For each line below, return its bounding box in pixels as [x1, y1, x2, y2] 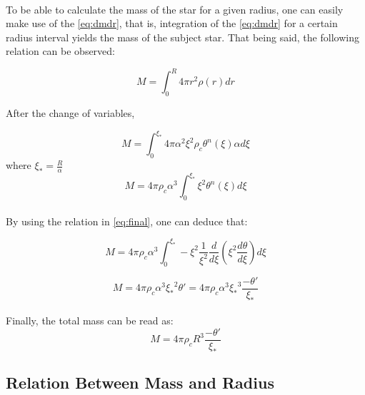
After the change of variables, [6, 106, 135, 120]
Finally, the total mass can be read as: [6, 313, 174, 328]
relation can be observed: [6, 43, 115, 58]
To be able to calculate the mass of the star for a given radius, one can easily [6, 1, 344, 16]
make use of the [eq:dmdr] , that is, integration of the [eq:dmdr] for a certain [6, 16, 338, 31]
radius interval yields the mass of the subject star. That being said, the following [6, 29, 359, 44]
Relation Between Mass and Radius [6, 371, 274, 394]
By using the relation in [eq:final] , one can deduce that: [6, 213, 248, 228]
